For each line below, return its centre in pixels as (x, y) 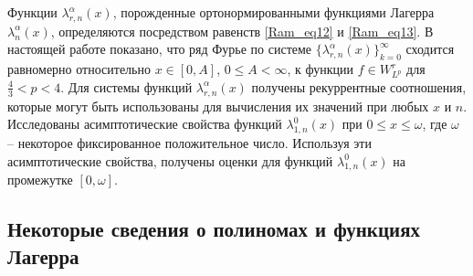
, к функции (321, 69)
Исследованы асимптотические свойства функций (145, 124)
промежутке (40, 180)
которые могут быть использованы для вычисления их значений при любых (218, 106)
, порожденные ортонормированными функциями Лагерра (273, 12)
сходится (430, 49)
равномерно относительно (79, 69)
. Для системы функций (126, 86)
